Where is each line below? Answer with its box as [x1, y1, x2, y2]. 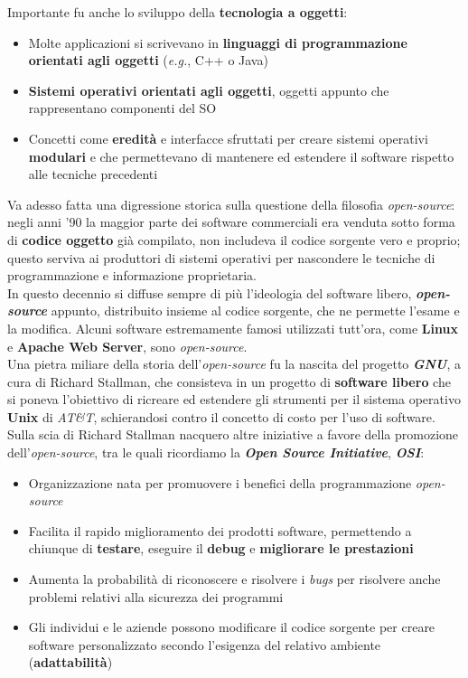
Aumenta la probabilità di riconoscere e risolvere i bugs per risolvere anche [28, 570, 441, 589]
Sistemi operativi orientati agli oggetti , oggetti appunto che [28, 80, 389, 99]
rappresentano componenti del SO [28, 99, 217, 118]
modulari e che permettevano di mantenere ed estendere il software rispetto [28, 146, 454, 165]
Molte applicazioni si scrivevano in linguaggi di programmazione [28, 33, 407, 52]
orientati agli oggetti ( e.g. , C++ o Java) [28, 51, 268, 70]
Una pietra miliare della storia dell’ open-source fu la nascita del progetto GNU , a [7, 354, 461, 373]
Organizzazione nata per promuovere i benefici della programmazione [28, 473, 412, 492]
